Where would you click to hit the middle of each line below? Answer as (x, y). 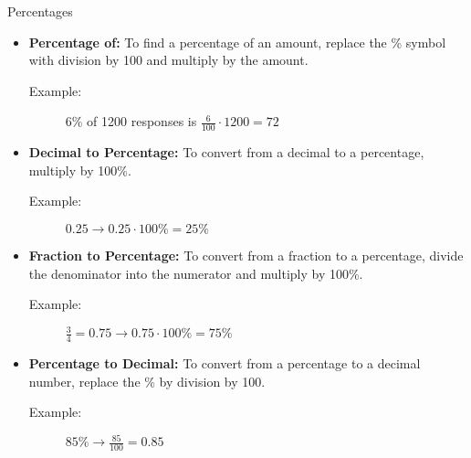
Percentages (40, 11)
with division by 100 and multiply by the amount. (168, 60)
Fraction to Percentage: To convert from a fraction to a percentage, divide (246, 255)
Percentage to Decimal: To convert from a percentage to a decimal (225, 363)
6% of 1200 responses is (131, 121)
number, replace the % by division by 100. (147, 381)
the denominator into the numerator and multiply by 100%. (196, 273)
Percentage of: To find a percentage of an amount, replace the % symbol (237, 42)
